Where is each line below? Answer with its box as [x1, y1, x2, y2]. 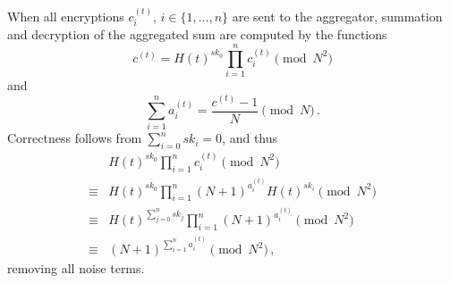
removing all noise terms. [7, 259, 145, 278]
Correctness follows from [7, 129, 142, 147]
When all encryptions [7, 6, 124, 25]
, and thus [222, 129, 278, 147]
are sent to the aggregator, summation [232, 6, 443, 25]
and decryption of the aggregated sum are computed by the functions [7, 25, 387, 44]
